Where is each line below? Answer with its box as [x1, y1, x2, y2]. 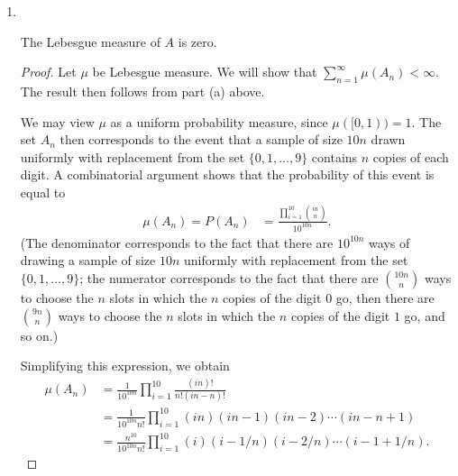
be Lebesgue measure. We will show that [92, 62, 317, 81]
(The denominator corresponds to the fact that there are [20, 233, 334, 252]
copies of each [372, 147, 449, 166]
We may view [20, 112, 95, 131]
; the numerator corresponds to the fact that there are [79, 268, 379, 287]
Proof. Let [20, 62, 77, 81]
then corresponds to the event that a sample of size [60, 130, 343, 149]
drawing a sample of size [20, 251, 156, 270]
